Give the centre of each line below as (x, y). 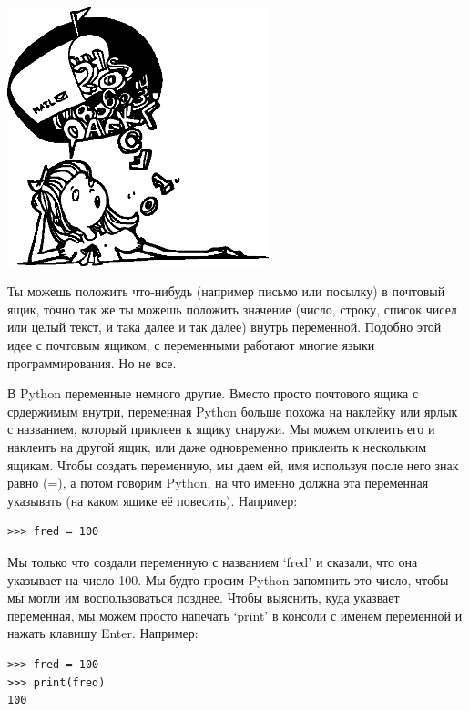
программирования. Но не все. (92, 362)
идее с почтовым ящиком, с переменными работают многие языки (191, 345)
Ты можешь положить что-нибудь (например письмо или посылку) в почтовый (226, 291)
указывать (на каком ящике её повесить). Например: (153, 500)
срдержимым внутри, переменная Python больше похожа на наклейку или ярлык (233, 411)
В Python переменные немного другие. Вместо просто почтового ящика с (213, 393)
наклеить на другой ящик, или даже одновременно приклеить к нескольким (217, 446)
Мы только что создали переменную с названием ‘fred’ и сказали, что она (213, 561)
